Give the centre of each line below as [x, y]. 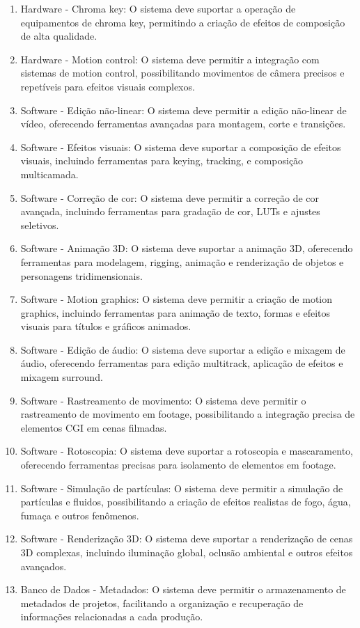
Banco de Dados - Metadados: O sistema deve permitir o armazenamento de [183, 589]
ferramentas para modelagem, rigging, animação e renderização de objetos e [182, 261]
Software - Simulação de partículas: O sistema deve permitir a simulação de [182, 488]
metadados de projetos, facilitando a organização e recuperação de [162, 603]
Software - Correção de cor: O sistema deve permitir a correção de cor [170, 197]
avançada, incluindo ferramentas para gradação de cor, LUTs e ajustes [170, 211]
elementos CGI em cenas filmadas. [94, 427]
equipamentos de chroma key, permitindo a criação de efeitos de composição [183, 22]
